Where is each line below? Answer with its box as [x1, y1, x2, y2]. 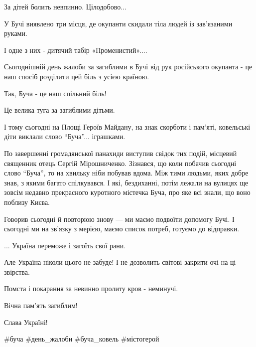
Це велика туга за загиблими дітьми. [4, 105, 115, 115]
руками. [4, 28, 27, 38]
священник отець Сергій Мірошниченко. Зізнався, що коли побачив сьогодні [4, 158, 237, 168]
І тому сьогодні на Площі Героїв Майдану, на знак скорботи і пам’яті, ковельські [4, 121, 251, 132]
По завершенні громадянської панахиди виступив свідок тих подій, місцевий [4, 148, 237, 158]
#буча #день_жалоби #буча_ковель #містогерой [4, 334, 159, 344]
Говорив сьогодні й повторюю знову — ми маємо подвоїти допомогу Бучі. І [4, 213, 235, 224]
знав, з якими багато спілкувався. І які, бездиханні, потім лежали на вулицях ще [4, 177, 249, 187]
